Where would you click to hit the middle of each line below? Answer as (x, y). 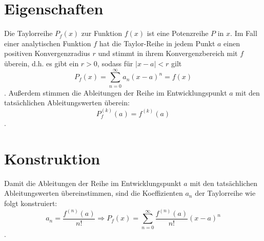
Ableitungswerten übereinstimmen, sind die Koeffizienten (94, 193)
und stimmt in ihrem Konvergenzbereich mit (168, 53)
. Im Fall (244, 33)
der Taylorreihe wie (225, 193)
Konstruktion (52, 158)
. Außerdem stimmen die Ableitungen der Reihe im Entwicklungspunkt (116, 92)
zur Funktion (102, 33)
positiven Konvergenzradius (47, 53)
